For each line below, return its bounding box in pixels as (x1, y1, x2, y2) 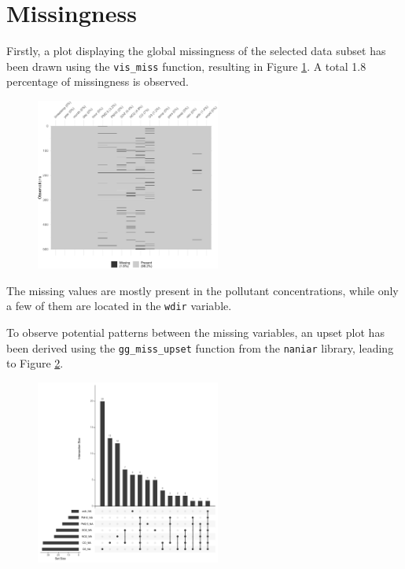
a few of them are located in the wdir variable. (6, 297, 232, 314)
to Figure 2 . (6, 355, 64, 371)
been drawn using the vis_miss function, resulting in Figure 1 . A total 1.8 (6, 57, 366, 74)
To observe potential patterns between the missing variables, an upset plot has (6, 324, 385, 341)
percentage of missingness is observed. (6, 73, 189, 90)
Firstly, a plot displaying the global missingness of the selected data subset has (6, 42, 386, 59)
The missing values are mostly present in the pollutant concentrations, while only (6, 282, 399, 298)
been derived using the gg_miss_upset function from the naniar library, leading (6, 339, 394, 356)
